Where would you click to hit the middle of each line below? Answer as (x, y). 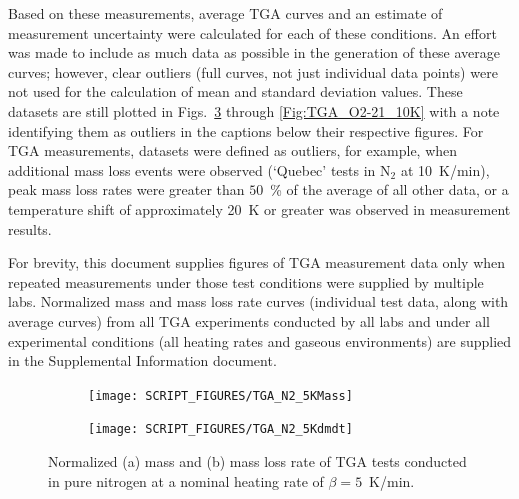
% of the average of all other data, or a (389, 189)
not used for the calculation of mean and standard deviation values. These (235, 91)
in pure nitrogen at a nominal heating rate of (186, 480)
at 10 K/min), (445, 169)
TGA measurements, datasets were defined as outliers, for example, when (233, 150)
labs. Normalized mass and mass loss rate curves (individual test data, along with (258, 301)
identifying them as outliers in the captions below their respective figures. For (246, 130)
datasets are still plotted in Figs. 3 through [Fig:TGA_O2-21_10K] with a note (254, 110)
